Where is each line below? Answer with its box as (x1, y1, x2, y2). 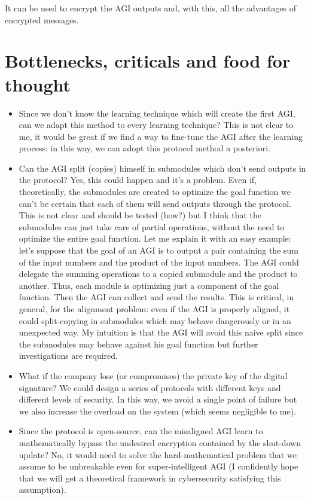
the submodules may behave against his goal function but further (19, 337, 258, 350)
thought (5, 72, 71, 96)
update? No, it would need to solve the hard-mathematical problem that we (19, 448, 297, 461)
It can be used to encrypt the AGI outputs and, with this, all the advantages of (5, 2, 296, 14)
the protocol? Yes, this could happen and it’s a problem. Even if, (19, 173, 257, 186)
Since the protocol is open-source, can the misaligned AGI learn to (19, 425, 263, 437)
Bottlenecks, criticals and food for (5, 48, 291, 73)
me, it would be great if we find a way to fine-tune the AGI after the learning (19, 130, 303, 142)
